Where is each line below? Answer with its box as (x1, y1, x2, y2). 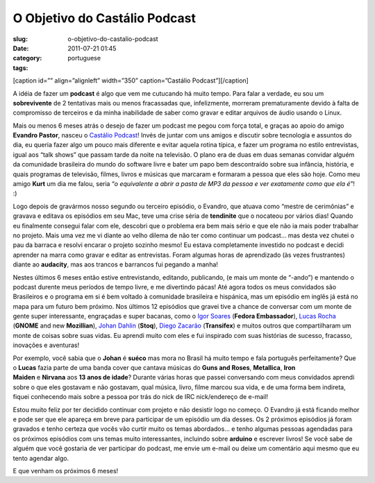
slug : (12, 35, 28, 43)
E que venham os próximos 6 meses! (12, 466, 119, 475)
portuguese (67, 54, 101, 62)
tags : (12, 63, 28, 72)
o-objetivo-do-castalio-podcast (67, 35, 159, 43)
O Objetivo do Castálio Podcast (12, 10, 197, 26)
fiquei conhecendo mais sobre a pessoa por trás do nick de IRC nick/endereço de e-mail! (12, 393, 269, 401)
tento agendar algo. (12, 454, 69, 462)
